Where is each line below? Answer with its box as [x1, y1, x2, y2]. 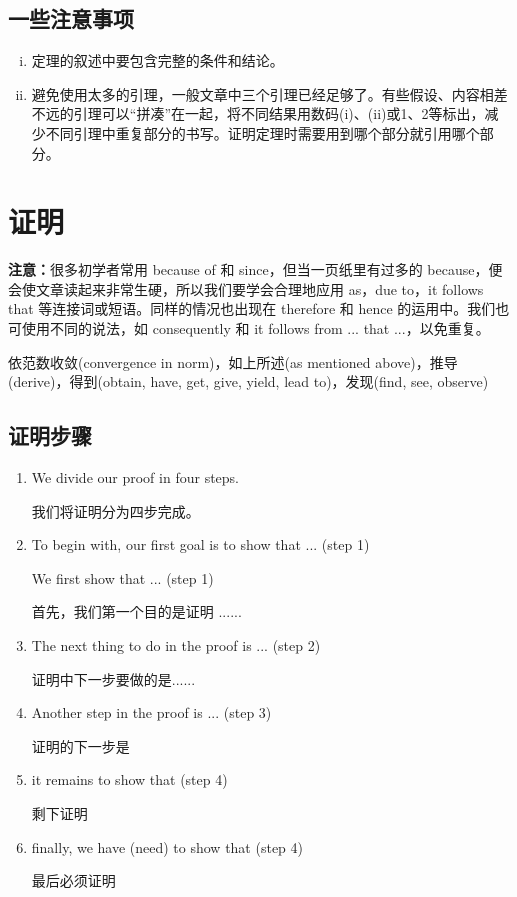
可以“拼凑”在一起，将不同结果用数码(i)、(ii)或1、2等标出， [101, 103, 485, 124]
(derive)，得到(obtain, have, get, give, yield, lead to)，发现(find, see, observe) [8, 371, 489, 392]
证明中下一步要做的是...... [31, 668, 196, 689]
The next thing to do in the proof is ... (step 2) [31, 635, 321, 656]
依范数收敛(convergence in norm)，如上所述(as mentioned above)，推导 [8, 351, 458, 372]
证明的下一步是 [31, 735, 130, 756]
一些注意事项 [8, 3, 134, 34]
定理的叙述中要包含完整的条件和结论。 [31, 50, 284, 71]
